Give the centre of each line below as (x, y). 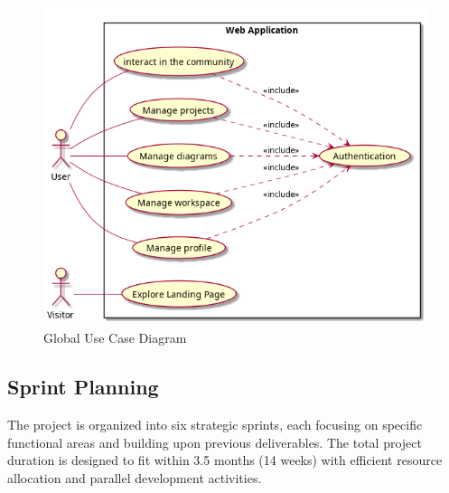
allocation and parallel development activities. (135, 477)
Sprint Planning (83, 387)
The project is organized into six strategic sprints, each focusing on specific (215, 424)
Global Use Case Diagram (115, 338)
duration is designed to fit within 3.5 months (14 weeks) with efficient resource (225, 460)
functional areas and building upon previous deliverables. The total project (215, 442)
